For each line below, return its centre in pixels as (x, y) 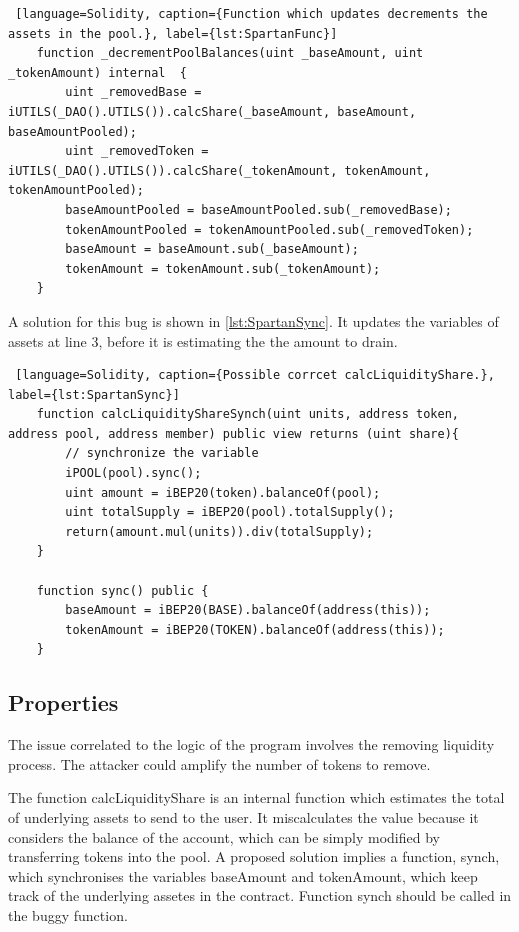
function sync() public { (122, 590)
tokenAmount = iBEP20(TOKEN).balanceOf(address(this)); (255, 629)
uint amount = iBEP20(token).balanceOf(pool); (223, 492)
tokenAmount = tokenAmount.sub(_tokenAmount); (223, 268)
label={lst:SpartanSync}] (94, 394)
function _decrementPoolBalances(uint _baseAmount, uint (230, 53)
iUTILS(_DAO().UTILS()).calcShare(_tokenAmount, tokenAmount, (219, 170)
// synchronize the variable (162, 453)
